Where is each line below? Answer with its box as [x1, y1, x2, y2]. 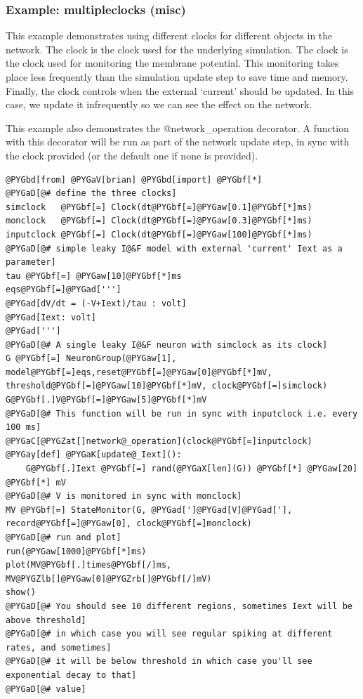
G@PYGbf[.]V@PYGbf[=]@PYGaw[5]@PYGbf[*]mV [6, 395, 207, 405]
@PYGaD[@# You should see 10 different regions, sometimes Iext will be [6, 601, 352, 611]
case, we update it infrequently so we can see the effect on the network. [6, 97, 312, 112]
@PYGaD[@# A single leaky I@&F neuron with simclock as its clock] [6, 339, 328, 350]
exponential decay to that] [6, 669, 137, 680]
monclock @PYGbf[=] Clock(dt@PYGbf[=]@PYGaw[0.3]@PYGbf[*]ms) [6, 216, 312, 226]
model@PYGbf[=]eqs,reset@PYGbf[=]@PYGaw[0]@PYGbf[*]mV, [6, 367, 272, 377]
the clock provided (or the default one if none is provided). [6, 148, 258, 162]
